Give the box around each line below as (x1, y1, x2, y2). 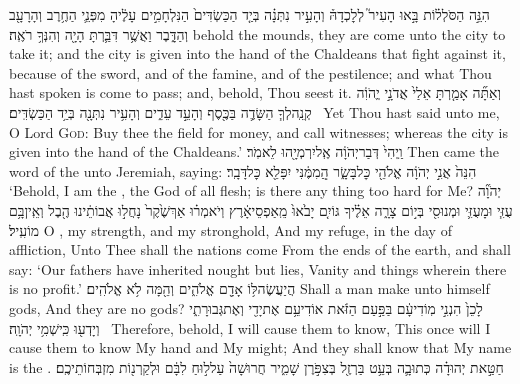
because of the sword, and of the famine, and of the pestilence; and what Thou (9, 62, 492, 83)
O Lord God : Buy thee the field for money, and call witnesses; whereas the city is (9, 121, 509, 142)
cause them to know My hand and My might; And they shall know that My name (9, 337, 512, 358)
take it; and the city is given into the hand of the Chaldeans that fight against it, (9, 43, 506, 64)
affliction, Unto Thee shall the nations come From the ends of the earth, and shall (9, 239, 511, 260)
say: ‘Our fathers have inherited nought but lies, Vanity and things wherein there (9, 258, 507, 279)
